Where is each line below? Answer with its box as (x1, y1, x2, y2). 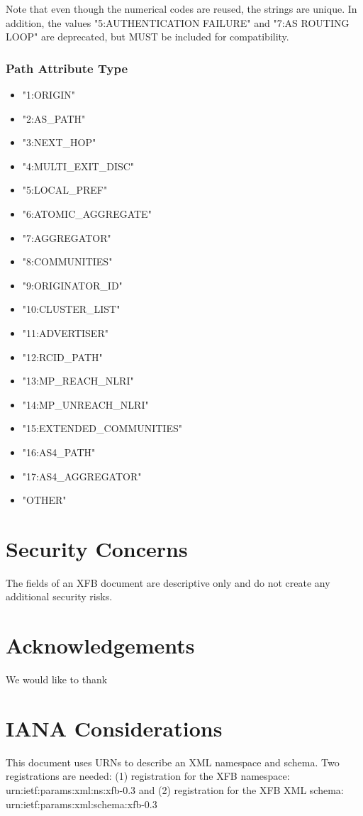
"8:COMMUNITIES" (22, 254, 113, 269)
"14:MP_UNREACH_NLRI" (22, 397, 149, 412)
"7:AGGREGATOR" (22, 230, 111, 245)
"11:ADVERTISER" (22, 325, 108, 340)
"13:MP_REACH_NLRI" (22, 373, 134, 388)
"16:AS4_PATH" (22, 444, 96, 459)
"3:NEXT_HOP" (22, 135, 96, 150)
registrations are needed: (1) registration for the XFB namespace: (6, 768, 290, 783)
